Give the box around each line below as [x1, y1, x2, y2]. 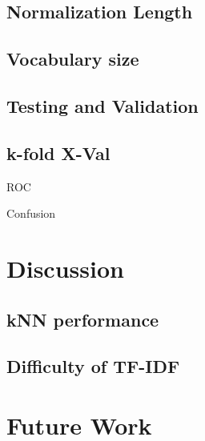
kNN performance [6, 307, 159, 331]
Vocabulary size [6, 46, 139, 71]
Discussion [6, 251, 124, 284]
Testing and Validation [6, 93, 199, 118]
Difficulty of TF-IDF [6, 354, 180, 379]
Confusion [6, 205, 56, 222]
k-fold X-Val [6, 140, 111, 165]
